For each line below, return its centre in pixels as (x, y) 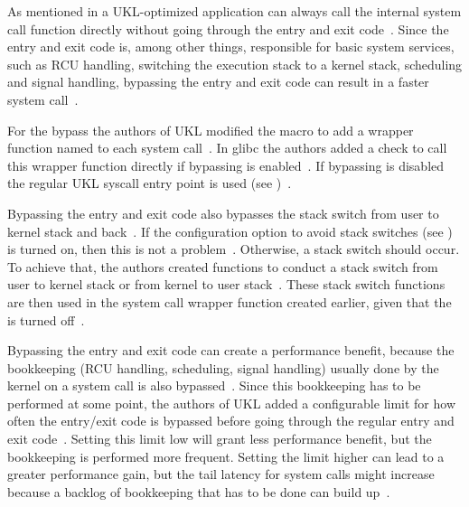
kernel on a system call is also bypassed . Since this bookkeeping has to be (214, 385)
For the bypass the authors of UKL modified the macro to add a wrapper (211, 130)
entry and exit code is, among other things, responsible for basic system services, (231, 47)
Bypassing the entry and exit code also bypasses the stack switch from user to (223, 213)
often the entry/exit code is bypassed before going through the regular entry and (231, 421)
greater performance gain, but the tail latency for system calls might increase (221, 474)
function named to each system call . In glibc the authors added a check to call (227, 148)
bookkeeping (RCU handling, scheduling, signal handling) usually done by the (223, 367)
